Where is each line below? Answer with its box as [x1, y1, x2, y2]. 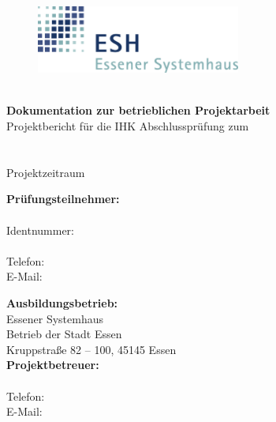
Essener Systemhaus [6, 310, 104, 326]
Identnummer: [6, 221, 74, 238]
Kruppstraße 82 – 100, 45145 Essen [6, 341, 177, 357]
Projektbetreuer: [6, 356, 99, 373]
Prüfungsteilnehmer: [6, 190, 120, 207]
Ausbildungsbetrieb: [6, 295, 118, 311]
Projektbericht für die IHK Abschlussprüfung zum [6, 118, 249, 134]
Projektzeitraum [6, 164, 85, 180]
